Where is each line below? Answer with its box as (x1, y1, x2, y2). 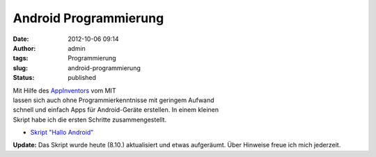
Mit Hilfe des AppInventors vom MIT (13, 86, 116, 94)
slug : (13, 63, 28, 72)
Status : (13, 74, 35, 82)
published (68, 74, 97, 82)
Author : (13, 44, 36, 52)
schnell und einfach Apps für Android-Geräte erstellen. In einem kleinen (13, 106, 219, 114)
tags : (13, 54, 29, 63)
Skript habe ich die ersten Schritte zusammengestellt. (13, 115, 167, 124)
